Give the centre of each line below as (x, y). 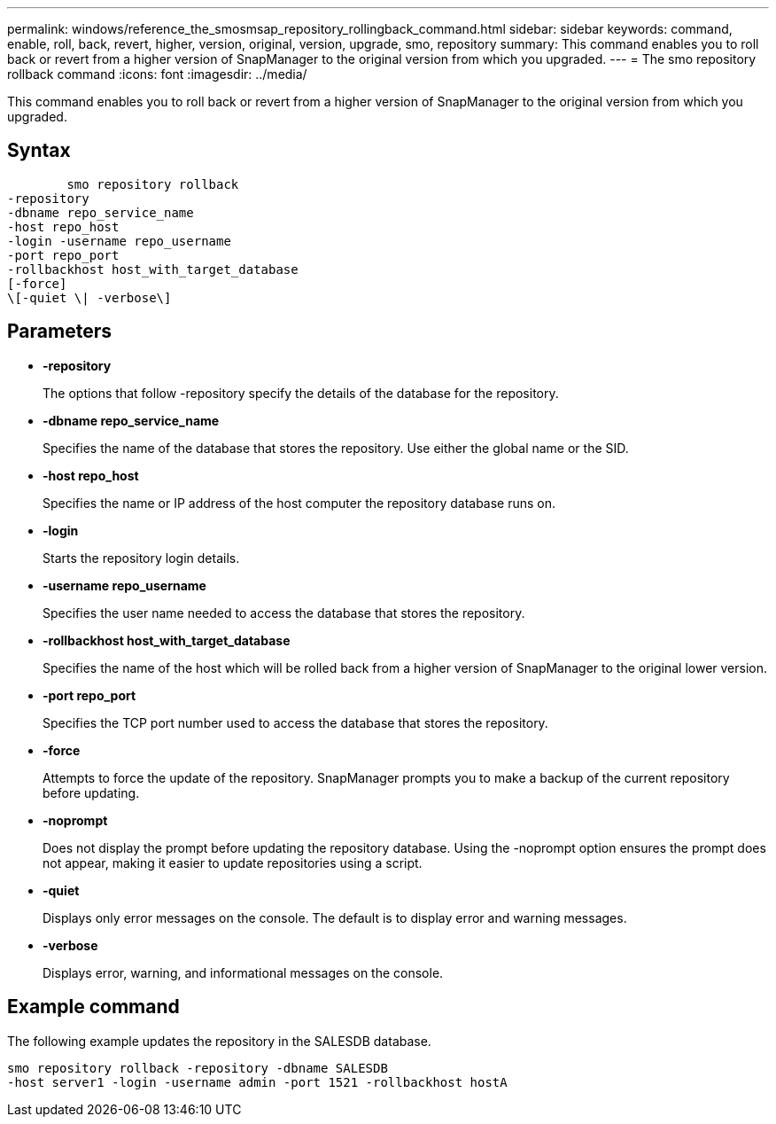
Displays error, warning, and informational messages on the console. (243, 972)
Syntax (39, 151)
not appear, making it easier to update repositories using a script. (233, 863)
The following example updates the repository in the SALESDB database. (219, 1041)
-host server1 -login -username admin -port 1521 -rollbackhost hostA (257, 1082)
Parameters (59, 332)
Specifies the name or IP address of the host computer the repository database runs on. (299, 503)
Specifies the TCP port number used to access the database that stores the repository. (295, 722)
